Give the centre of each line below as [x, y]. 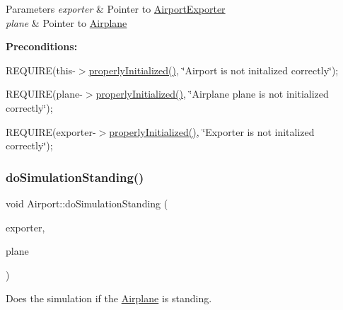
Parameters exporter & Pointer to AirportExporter [116, 8]
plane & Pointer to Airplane [66, 22]
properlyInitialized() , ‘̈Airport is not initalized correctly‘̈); [214, 70]
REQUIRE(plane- [44, 94]
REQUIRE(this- [41, 70]
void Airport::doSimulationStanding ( [87, 203]
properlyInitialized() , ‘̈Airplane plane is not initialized [212, 94]
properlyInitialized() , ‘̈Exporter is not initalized [212, 131]
